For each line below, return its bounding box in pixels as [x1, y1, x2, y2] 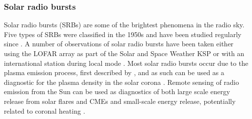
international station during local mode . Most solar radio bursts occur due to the [4, 58, 249, 68]
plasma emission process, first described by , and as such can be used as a [4, 67, 225, 78]
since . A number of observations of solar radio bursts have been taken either [4, 39, 233, 49]
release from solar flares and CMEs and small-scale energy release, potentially [4, 96, 236, 106]
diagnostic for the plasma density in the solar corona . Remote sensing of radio [4, 77, 239, 87]
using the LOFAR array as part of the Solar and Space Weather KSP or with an [4, 48, 245, 58]
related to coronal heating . [4, 105, 85, 116]
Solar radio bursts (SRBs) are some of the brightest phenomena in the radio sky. [4, 20, 245, 30]
